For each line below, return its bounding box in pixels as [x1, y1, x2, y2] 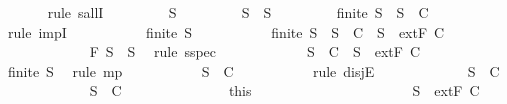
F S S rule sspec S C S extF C [89, 41, 421, 62]
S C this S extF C [89, 80, 480, 101]
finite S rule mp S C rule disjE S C [7, 60, 500, 81]
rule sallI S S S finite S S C [47, 2, 429, 22]
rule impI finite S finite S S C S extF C [7, 21, 445, 42]
